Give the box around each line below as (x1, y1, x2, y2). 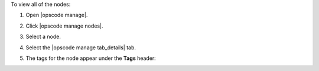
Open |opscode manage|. (25, 12, 88, 19)
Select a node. (25, 33, 61, 40)
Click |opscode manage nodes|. (25, 22, 103, 29)
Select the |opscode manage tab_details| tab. (25, 44, 136, 51)
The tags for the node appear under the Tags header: (25, 55, 156, 62)
